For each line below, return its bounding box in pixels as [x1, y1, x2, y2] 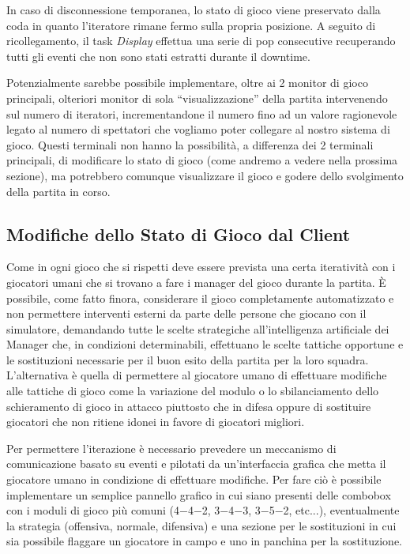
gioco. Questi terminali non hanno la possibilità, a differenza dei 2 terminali [6, 136, 374, 153]
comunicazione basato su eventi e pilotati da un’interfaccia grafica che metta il [6, 455, 386, 472]
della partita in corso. [6, 183, 111, 199]
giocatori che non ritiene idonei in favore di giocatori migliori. [6, 413, 305, 430]
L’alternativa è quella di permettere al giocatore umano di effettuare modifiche [6, 367, 387, 383]
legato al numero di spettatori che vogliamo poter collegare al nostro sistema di [6, 121, 390, 138]
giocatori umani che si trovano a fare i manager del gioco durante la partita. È [6, 273, 386, 290]
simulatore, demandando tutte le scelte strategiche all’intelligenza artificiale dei [6, 320, 389, 337]
